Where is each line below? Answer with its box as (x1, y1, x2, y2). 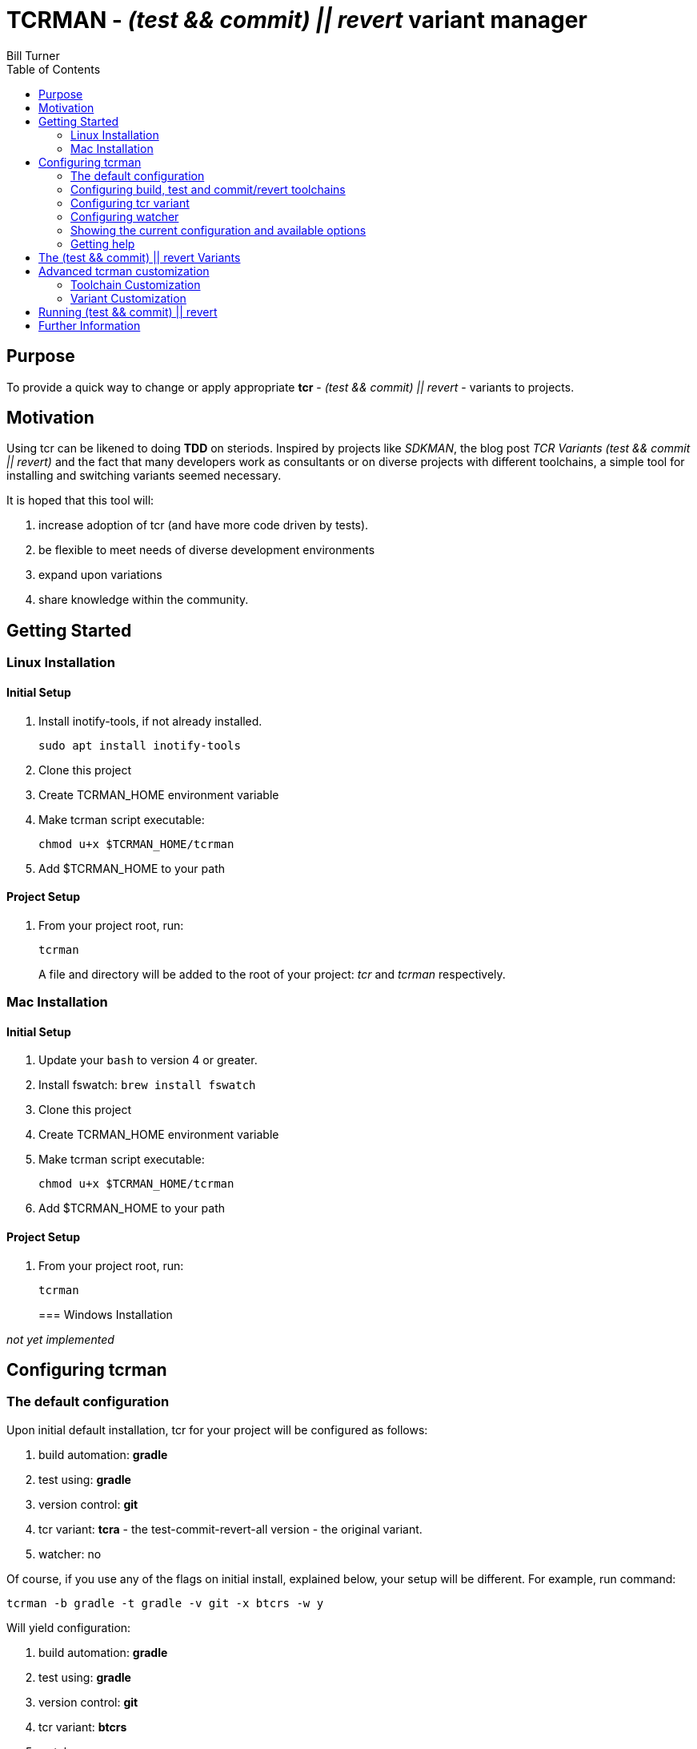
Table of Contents (6, 62, 101, 76)
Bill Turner (6, 48, 60, 62)
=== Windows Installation (38, 1307, 173, 1321)
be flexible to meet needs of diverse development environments (38, 543, 375, 557)
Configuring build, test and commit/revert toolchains (70, 182, 346, 196)
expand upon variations (38, 568, 162, 582)
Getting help (70, 236, 135, 251)
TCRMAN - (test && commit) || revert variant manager (6, 6, 587, 34)
